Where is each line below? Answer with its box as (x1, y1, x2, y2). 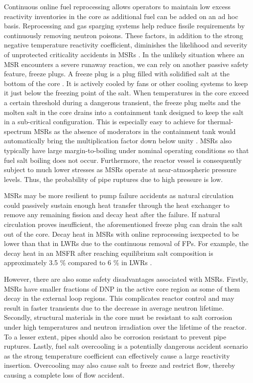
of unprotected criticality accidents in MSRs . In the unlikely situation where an (4, 49, 244, 59)
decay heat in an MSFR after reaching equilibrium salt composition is (4, 248, 213, 258)
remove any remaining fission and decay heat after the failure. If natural (4, 209, 220, 220)
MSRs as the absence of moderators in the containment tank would (34, 126, 236, 136)
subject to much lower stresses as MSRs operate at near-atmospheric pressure (4, 164, 236, 175)
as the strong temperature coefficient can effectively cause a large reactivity (4, 350, 230, 360)
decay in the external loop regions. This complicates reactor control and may (4, 293, 234, 303)
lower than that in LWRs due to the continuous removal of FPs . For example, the (4, 238, 249, 248)
